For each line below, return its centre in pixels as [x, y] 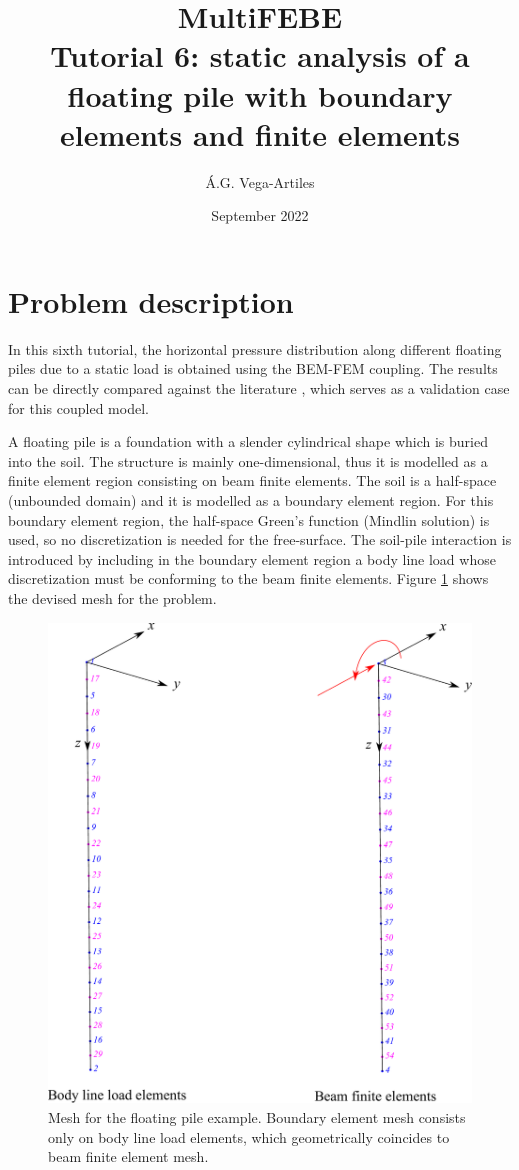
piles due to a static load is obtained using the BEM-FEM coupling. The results [253, 368]
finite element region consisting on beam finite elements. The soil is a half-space [252, 480]
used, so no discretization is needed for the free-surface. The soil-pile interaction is [260, 539]
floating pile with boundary [260, 94]
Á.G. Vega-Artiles [260, 181]
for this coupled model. [78, 407]
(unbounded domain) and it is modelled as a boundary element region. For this [251, 499]
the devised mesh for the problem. [112, 597]
